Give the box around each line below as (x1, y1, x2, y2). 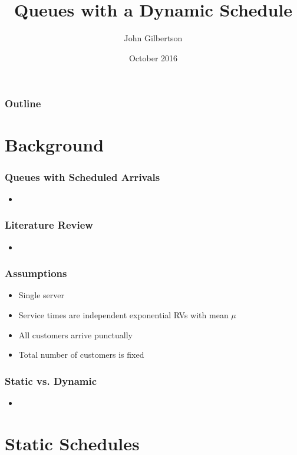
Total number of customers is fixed (18, 348, 144, 361)
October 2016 (128, 51, 178, 64)
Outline (5, 96, 41, 111)
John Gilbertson (124, 32, 183, 44)
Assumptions (5, 266, 67, 281)
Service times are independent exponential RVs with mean (18, 309, 229, 321)
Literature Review (5, 217, 93, 232)
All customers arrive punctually (18, 328, 133, 341)
